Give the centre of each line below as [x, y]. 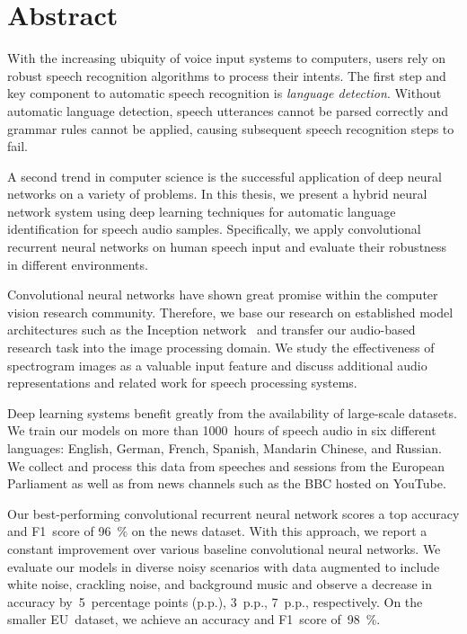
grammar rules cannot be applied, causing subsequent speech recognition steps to [231, 128]
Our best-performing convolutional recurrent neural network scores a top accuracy [233, 513]
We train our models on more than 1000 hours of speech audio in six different [222, 430]
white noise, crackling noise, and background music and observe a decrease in [220, 584]
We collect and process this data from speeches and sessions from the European [226, 465]
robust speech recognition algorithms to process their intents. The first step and [227, 75]
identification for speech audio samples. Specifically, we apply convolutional [214, 229]
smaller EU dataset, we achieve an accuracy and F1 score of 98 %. [194, 619]
